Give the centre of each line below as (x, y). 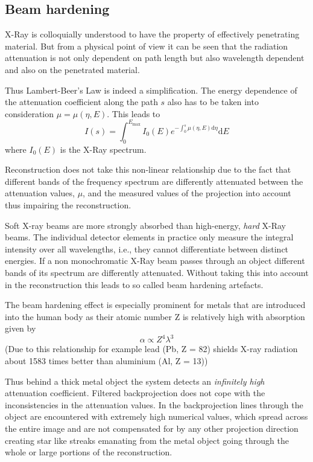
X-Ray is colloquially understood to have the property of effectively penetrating (152, 34)
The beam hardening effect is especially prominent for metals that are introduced (155, 305)
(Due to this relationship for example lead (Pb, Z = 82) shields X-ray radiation (151, 349)
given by (21, 328)
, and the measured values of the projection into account (187, 193)
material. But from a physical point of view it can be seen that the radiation (147, 46)
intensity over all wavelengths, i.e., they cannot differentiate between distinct (147, 249)
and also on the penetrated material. (72, 69)
